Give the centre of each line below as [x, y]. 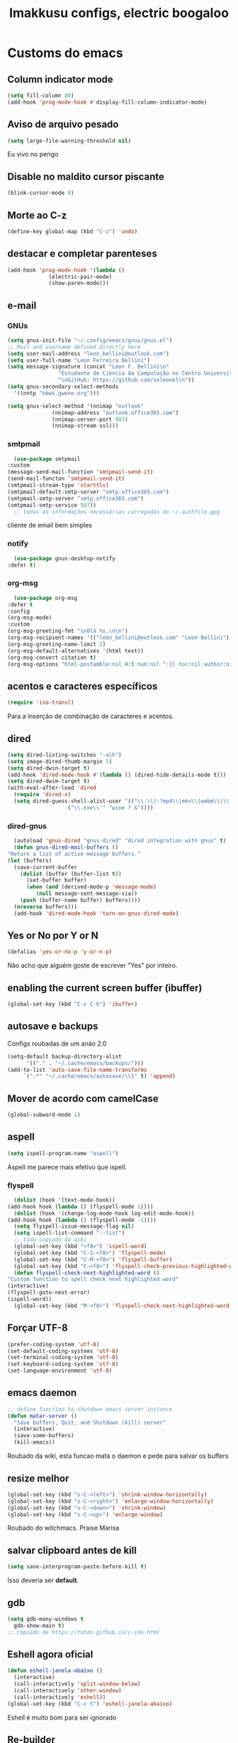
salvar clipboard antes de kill [72, 1550]
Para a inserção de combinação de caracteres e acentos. [91, 717]
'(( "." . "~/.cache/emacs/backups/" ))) [85, 1063]
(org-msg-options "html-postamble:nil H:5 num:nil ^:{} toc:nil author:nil [121, 664]
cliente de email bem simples [50, 525]
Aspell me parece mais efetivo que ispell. [67, 1167]
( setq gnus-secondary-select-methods [63, 387]
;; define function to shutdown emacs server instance [90, 1409]
